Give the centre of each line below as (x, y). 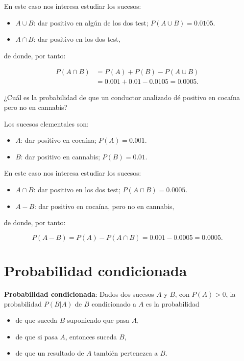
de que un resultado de (50, 353)
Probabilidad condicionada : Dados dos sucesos (79, 294)
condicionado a (114, 303)
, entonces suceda (91, 336)
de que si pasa (37, 336)
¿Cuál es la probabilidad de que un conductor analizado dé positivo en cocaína (122, 97)
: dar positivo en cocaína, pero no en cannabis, (104, 206)
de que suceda (37, 320)
